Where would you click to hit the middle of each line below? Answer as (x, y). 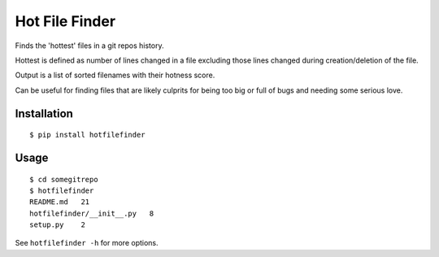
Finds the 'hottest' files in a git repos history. (89, 46)
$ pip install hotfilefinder (87, 135)
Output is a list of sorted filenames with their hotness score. (115, 75)
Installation (44, 113)
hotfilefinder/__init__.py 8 (92, 213)
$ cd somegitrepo (64, 179)
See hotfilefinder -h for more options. (87, 243)
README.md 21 (60, 202)
